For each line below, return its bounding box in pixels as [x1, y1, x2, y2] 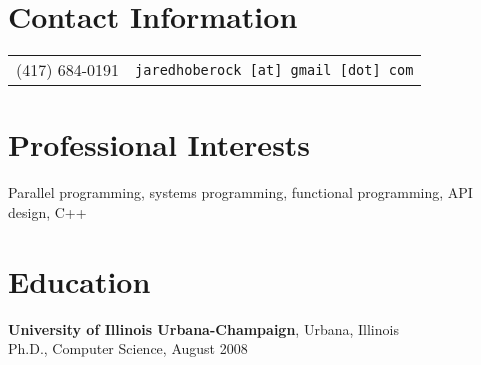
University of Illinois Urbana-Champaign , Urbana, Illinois [8, 318, 399, 339]
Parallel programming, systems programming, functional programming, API [8, 182, 473, 203]
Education [8, 260, 151, 301]
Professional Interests [8, 124, 311, 165]
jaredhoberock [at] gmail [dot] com [135, 61, 414, 78]
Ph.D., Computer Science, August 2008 [8, 338, 248, 359]
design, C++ [8, 201, 87, 222]
